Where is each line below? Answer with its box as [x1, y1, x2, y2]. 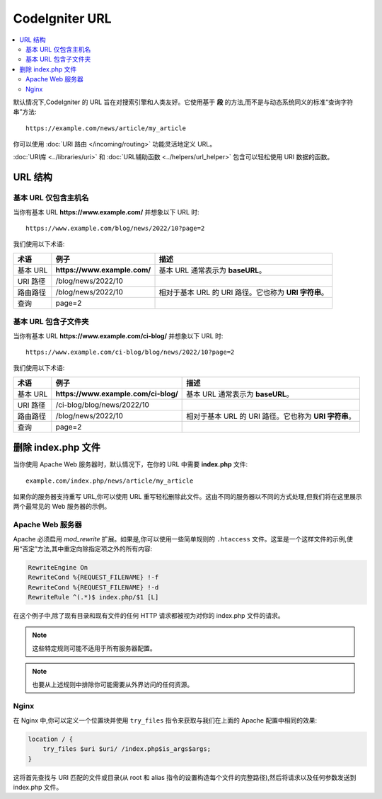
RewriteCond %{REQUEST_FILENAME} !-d [28, 583, 159, 591]
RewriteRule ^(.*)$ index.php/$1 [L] [28, 593, 159, 602]
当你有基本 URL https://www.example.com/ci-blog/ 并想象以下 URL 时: [13, 331, 224, 340]
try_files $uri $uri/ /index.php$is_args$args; [42, 745, 212, 753]
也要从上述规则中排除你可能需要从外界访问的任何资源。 [32, 680, 194, 689]
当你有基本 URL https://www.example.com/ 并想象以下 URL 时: [13, 207, 199, 216]
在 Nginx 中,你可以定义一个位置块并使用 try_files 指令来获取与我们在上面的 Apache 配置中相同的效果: [13, 715, 318, 725]
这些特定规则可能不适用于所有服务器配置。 [32, 644, 156, 653]
